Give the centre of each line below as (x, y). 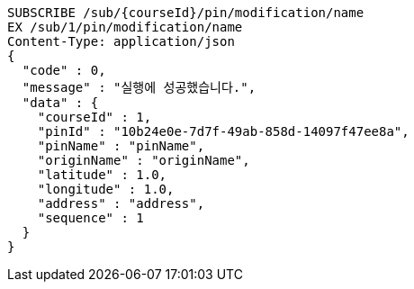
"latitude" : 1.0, (102, 175)
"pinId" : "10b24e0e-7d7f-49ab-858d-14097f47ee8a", (223, 131)
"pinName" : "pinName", (121, 146)
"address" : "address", (121, 203)
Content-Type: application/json (121, 41)
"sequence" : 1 (90, 218)
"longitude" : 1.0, (106, 189)
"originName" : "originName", (144, 160)
